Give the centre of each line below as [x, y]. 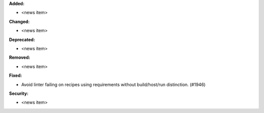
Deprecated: [22, 40]
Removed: [20, 57]
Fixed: [15, 75]
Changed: [19, 22]
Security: [19, 93]
